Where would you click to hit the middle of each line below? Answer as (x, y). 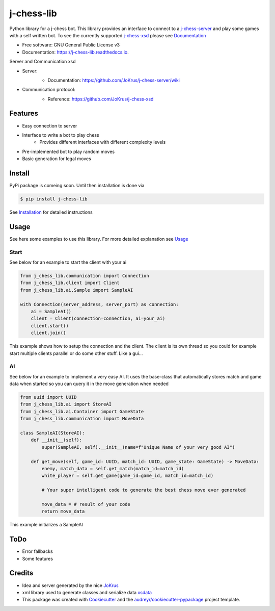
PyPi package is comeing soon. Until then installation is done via (77, 186)
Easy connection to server (50, 125)
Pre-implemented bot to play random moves (68, 151)
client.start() (50, 326)
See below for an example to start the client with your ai (68, 262)
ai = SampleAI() (51, 311)
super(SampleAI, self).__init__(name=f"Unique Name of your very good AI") (138, 447)
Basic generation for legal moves (57, 159)
